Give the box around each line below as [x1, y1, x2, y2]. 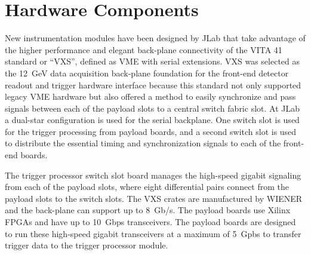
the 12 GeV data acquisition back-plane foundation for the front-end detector [5, 66, 289, 79]
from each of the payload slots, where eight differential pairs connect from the [5, 180, 290, 193]
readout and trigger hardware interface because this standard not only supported [5, 78, 301, 91]
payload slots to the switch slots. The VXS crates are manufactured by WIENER [5, 192, 303, 204]
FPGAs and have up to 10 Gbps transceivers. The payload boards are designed [5, 216, 296, 228]
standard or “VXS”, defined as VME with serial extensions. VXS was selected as [5, 55, 300, 67]
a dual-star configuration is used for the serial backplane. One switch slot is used [5, 113, 300, 126]
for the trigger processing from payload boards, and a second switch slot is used [5, 125, 297, 137]
